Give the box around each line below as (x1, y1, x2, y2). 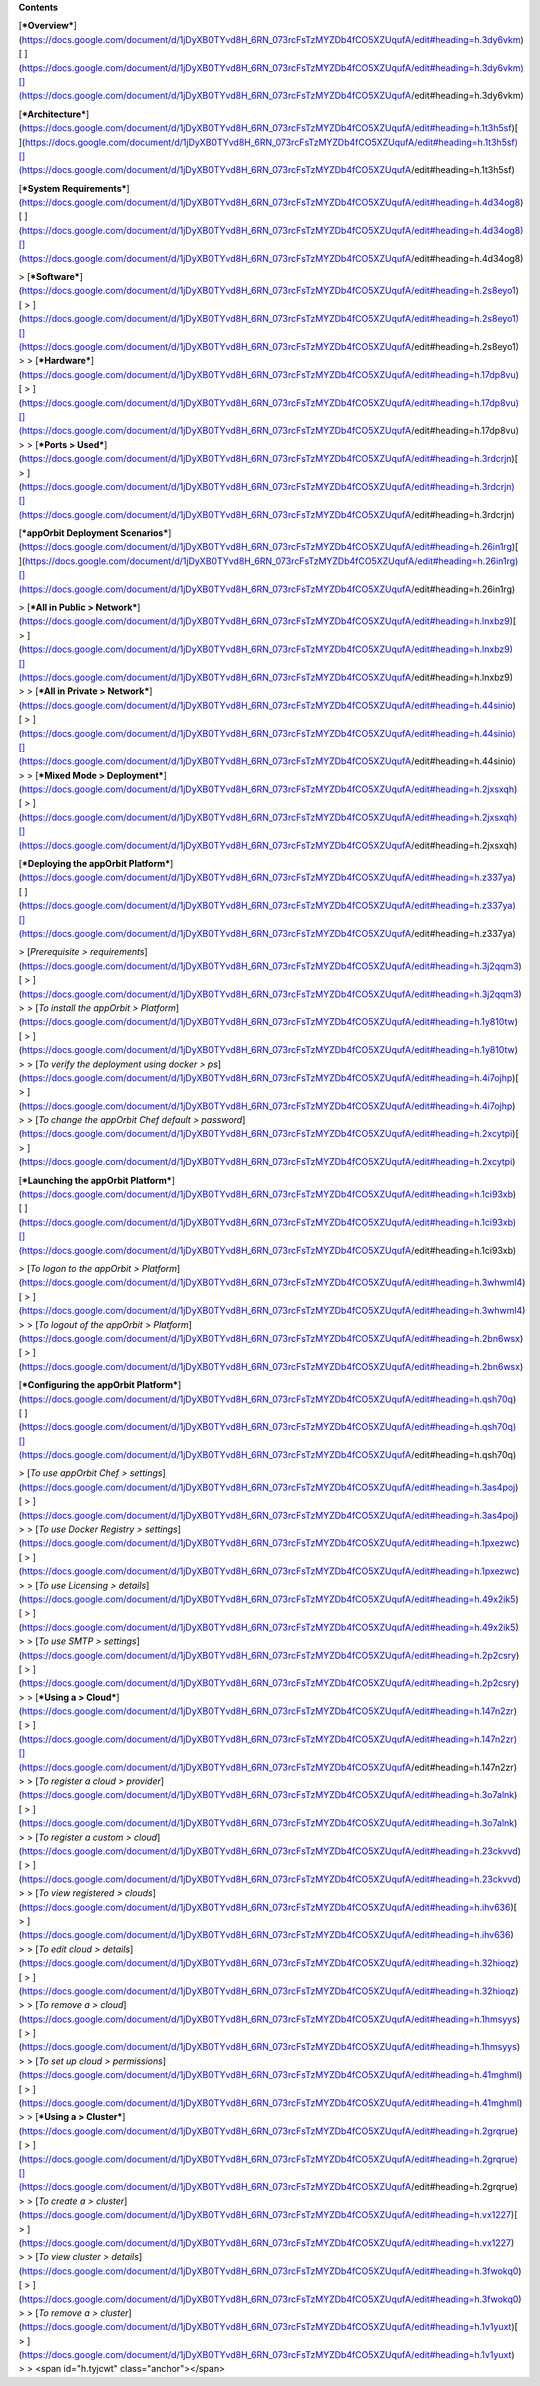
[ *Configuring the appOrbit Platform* (18, 1379, 179, 1391)
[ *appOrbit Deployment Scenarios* (18, 527, 169, 539)
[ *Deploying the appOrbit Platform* (18, 858, 171, 870)
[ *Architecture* (18, 108, 87, 120)
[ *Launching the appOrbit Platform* (18, 1174, 172, 1186)
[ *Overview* (18, 20, 74, 32)
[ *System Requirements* (18, 182, 127, 194)
